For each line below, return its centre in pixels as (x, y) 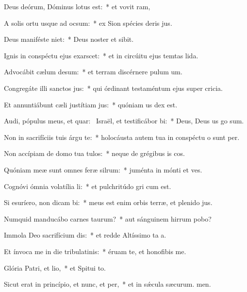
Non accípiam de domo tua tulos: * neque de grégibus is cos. (94, 153)
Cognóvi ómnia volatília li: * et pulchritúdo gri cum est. (88, 186)
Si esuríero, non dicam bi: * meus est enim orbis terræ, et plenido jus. (108, 202)
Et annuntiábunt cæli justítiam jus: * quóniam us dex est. (91, 104)
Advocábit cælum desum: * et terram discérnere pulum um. (93, 72)
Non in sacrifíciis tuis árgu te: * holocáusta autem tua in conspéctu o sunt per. (122, 137)
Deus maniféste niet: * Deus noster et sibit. (69, 39)
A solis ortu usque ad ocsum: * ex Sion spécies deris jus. (88, 23)
